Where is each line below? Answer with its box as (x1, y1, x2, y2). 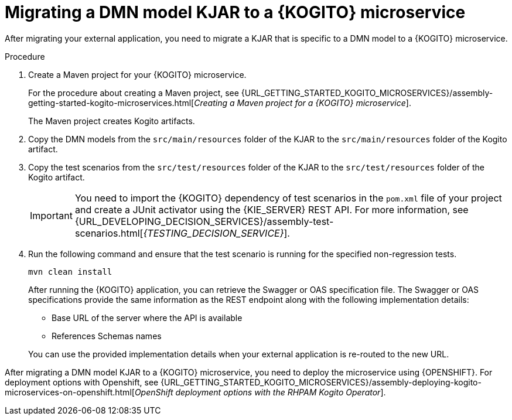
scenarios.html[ (74, 227, 144, 239)
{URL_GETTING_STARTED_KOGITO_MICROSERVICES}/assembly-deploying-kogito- (161, 377, 482, 387)
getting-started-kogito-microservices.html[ (28, 97, 194, 108)
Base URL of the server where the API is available (52, 312, 243, 323)
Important (30, 209, 73, 221)
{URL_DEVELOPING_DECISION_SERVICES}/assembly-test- (74, 215, 334, 227)
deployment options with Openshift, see (5, 377, 159, 387)
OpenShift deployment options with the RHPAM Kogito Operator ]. (134, 387, 386, 397)
